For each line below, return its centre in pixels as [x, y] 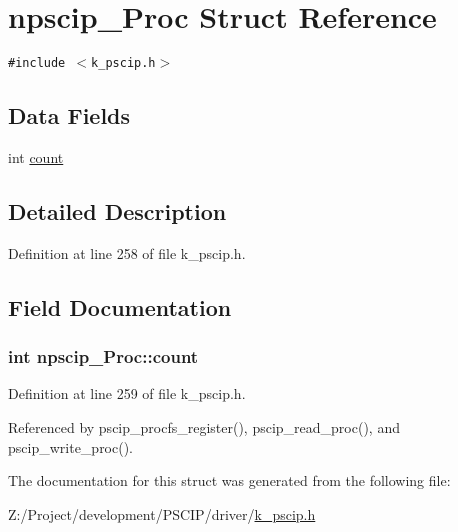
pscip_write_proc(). [71, 446]
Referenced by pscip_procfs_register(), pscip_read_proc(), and [204, 426]
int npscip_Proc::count [103, 356]
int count [36, 156]
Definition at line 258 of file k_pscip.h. [127, 252]
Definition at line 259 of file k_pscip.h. [127, 393]
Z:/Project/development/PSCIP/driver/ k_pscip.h [162, 513]
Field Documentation [120, 306]
